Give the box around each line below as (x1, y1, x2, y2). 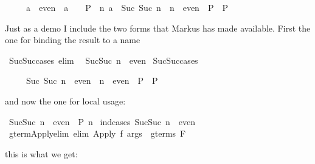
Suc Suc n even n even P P (26, 74, 158, 87)
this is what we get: (5, 147, 78, 160)
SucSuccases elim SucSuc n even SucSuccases (9, 53, 198, 66)
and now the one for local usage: (5, 94, 126, 107)
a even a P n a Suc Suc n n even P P (26, 1, 228, 13)
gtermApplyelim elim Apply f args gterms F (9, 127, 186, 140)
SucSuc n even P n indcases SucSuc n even (9, 115, 196, 128)
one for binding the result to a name (5, 33, 140, 46)
